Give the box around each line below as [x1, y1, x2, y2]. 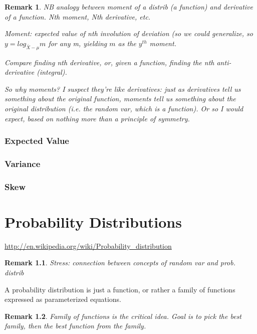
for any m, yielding [48, 38, 107, 48]
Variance [5, 157, 41, 170]
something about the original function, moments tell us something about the [5, 93, 236, 104]
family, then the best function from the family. [5, 320, 146, 331]
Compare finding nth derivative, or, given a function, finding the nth [5, 57, 214, 67]
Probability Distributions [5, 211, 182, 232]
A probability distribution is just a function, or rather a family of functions [5, 284, 235, 294]
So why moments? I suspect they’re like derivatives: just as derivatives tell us [5, 83, 241, 94]
